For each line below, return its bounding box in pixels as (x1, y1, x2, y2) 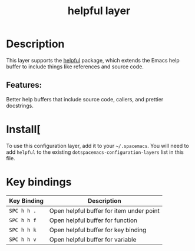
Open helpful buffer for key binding (49, 226, 147, 234)
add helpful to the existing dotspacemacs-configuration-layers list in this (6, 148, 184, 156)
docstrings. (6, 102, 34, 109)
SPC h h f (9, 217, 37, 223)
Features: (6, 80, 42, 90)
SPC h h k (9, 226, 37, 233)
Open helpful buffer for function (49, 216, 137, 224)
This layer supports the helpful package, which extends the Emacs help (6, 57, 180, 64)
